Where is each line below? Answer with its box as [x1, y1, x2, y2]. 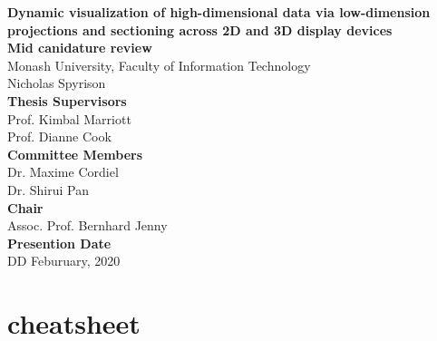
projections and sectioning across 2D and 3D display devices [7, 20, 393, 39]
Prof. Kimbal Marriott [7, 109, 131, 128]
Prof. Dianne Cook [7, 127, 112, 146]
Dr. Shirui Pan [7, 180, 89, 199]
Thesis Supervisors [7, 91, 127, 110]
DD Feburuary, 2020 [7, 251, 121, 270]
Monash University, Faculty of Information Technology [7, 55, 311, 74]
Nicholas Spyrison [7, 73, 106, 93]
